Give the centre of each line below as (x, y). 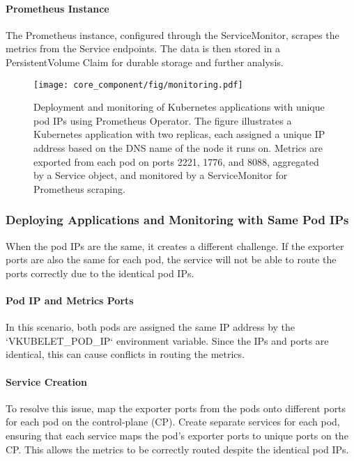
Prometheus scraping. (79, 188)
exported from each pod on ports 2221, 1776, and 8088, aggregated (176, 161)
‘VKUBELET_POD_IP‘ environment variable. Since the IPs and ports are (167, 340)
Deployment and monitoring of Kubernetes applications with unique (179, 107)
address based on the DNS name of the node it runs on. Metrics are (178, 148)
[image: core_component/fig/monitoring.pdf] (138, 85)
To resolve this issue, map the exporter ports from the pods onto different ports (176, 408)
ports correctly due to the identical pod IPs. (100, 273)
